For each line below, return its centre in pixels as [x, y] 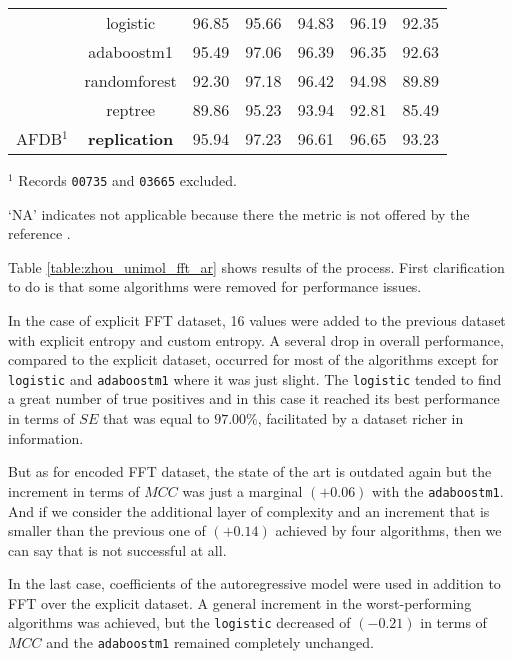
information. [46, 437]
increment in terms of [74, 490]
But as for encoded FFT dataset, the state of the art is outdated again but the [250, 471]
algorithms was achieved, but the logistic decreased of [179, 622]
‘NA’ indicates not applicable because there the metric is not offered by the [239, 213]
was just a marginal [242, 490]
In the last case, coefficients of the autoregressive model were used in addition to [254, 583]
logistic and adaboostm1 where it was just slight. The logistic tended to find [255, 378]
